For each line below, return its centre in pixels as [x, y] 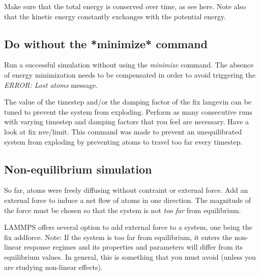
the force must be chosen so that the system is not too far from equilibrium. [123, 210]
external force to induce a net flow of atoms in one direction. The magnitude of [128, 200]
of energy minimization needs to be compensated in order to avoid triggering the [130, 74]
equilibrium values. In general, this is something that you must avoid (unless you [130, 256]
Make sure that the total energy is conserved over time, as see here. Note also [125, 6]
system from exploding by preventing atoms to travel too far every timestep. [123, 141]
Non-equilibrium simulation [78, 169]
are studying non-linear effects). [53, 267]
